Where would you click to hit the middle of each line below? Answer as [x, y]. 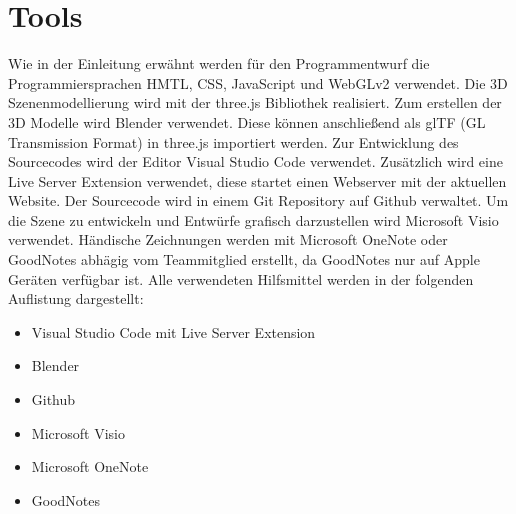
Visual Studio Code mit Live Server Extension [173, 331]
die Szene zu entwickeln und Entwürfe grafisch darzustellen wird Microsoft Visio [253, 219]
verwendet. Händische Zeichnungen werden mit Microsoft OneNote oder [228, 239]
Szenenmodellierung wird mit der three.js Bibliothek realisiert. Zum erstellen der [255, 102]
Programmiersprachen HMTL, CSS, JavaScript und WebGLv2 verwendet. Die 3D [258, 82]
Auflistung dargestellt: [76, 298]
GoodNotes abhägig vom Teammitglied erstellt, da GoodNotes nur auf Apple [244, 259]
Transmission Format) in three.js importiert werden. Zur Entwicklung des [233, 141]
